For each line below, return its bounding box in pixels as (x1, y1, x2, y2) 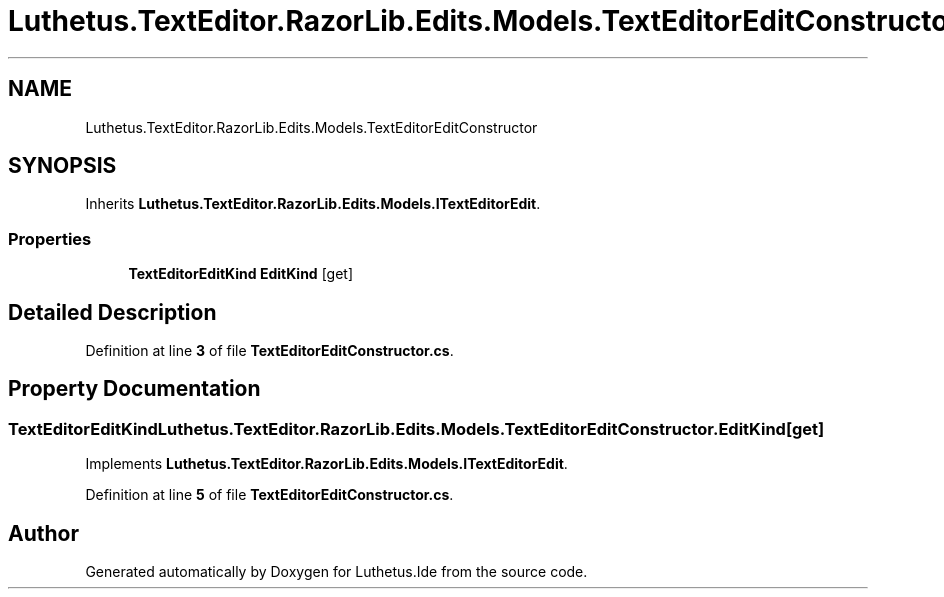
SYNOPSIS (8, 153, 117, 179)
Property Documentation (8, 376, 261, 402)
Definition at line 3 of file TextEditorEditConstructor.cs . (85, 342, 454, 360)
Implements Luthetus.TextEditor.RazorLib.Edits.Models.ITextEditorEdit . (85, 455, 568, 473)
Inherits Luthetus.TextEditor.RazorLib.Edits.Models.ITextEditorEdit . (85, 195, 541, 213)
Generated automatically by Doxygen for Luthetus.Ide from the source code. (85, 563, 588, 581)
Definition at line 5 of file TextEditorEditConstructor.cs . (85, 486, 454, 504)
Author (8, 520, 79, 546)
